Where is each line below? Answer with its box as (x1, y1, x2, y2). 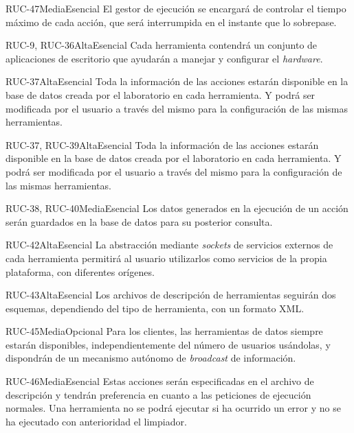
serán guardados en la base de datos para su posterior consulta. (5, 214, 273, 229)
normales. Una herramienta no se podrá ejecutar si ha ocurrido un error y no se (5, 401, 341, 415)
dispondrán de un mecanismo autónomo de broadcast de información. (5, 351, 296, 365)
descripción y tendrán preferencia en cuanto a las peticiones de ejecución (5, 387, 311, 401)
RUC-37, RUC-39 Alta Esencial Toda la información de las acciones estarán (5, 137, 319, 152)
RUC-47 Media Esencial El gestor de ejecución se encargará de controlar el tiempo (5, 1, 346, 15)
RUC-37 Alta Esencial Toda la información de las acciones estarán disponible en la (5, 74, 349, 89)
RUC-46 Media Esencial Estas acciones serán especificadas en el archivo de (5, 374, 314, 388)
